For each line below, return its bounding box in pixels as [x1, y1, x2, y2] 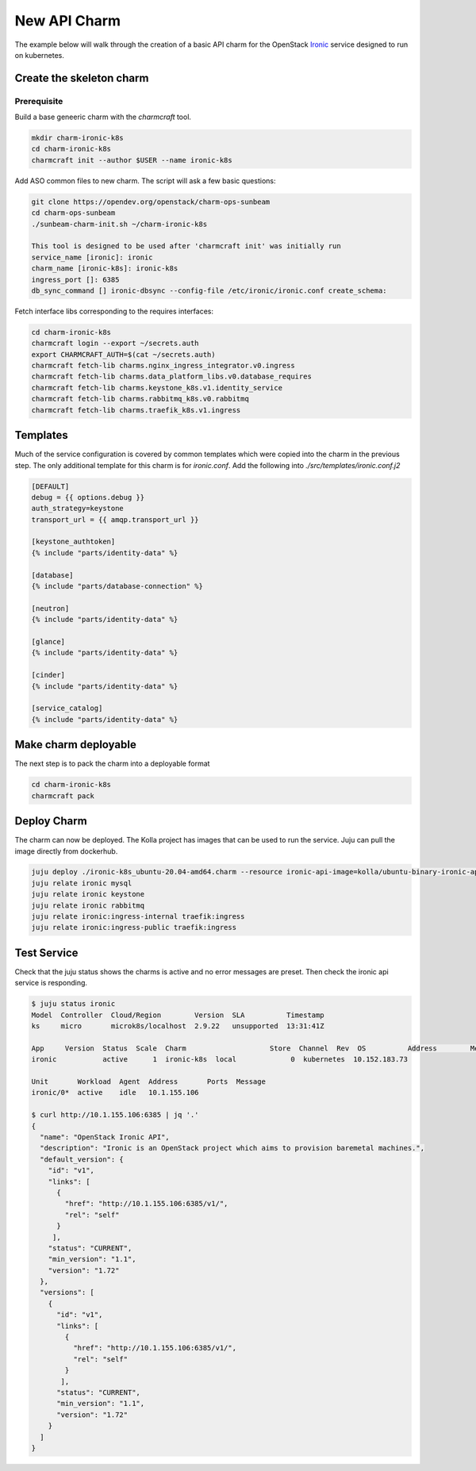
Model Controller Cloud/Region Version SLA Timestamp [31, 1010, 324, 1020]
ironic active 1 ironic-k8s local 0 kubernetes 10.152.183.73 [31, 1055, 409, 1064]
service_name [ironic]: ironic [31, 252, 154, 262]
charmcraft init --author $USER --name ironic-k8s [31, 156, 233, 164]
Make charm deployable [14, 738, 136, 751]
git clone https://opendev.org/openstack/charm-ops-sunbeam [31, 197, 271, 206]
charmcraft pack [31, 791, 95, 801]
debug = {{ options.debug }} [31, 493, 145, 501]
